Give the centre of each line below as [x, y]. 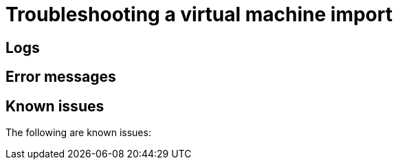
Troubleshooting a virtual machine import [199, 14]
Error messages [61, 77]
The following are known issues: [78, 133]
